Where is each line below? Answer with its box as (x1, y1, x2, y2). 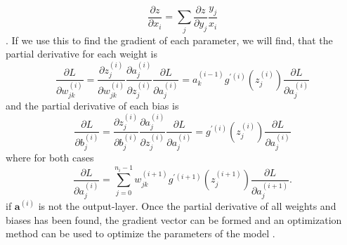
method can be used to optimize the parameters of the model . (6, 226, 275, 241)
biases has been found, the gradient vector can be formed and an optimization (6, 212, 342, 227)
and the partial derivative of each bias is (6, 98, 179, 113)
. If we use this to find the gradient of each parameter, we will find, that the (6, 32, 333, 47)
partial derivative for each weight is (6, 46, 158, 61)
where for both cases (6, 150, 94, 165)
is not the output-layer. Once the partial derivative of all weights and (38, 198, 336, 213)
